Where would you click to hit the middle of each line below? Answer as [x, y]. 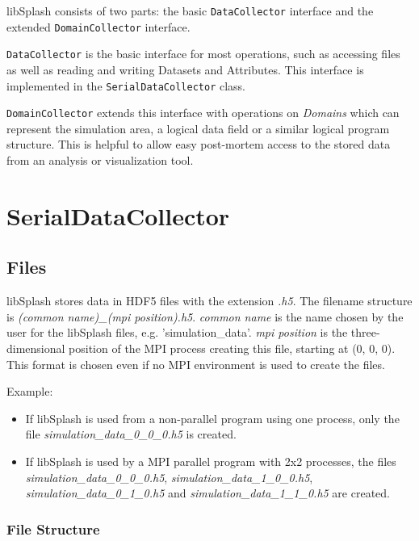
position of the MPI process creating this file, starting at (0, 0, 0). [232, 348]
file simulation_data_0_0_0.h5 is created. [131, 434]
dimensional [36, 348]
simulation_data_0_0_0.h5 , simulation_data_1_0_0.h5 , [169, 477]
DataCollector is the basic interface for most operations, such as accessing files [203, 54]
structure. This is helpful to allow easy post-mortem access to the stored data [199, 144]
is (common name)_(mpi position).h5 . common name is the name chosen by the [205, 316]
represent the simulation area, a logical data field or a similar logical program [198, 128]
